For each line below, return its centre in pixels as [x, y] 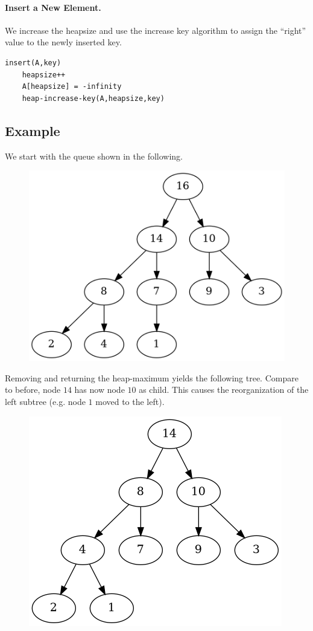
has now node [100, 390]
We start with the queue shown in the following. [94, 156]
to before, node [33, 390]
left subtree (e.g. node [45, 401]
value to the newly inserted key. [63, 42]
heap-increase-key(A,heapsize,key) [93, 98]
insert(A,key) [33, 63]
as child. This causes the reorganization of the [224, 390]
